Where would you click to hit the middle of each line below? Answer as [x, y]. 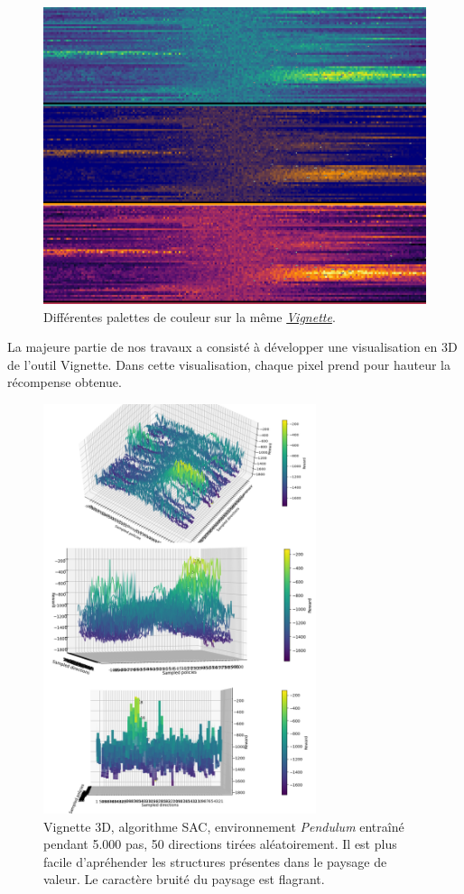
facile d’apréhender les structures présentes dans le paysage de [215, 861]
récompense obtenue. [65, 382]
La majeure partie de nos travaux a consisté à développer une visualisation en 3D [232, 347]
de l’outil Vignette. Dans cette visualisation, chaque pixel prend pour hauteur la [229, 364]
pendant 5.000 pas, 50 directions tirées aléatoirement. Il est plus [220, 844]
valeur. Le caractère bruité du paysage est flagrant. [184, 879]
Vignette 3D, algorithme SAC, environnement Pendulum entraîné [224, 826]
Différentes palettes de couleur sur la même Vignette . [190, 316]
